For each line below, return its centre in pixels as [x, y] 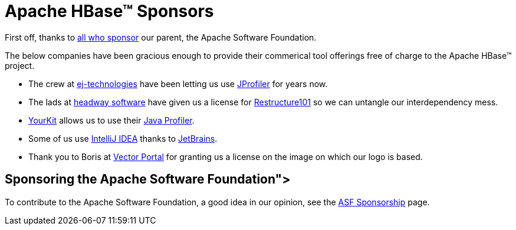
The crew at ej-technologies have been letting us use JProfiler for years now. [178, 84]
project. [20, 65]
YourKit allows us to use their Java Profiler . [111, 120]
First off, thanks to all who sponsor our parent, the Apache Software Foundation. [161, 37]
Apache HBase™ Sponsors [109, 11]
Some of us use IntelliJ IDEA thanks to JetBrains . [123, 138]
